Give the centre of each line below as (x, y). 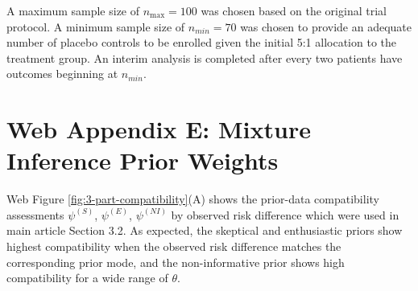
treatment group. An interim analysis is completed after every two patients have (205, 57)
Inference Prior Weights (143, 160)
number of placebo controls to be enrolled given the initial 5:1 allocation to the (201, 42)
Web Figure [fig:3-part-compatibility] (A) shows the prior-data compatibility (193, 199)
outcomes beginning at (62, 74)
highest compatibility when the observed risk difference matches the (174, 246)
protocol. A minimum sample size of (96, 26)
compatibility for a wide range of (87, 278)
